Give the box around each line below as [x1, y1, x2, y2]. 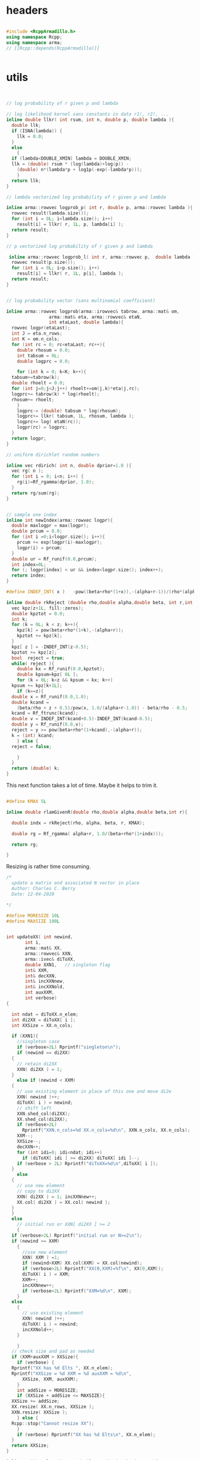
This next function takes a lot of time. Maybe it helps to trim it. [6, 782, 158, 789]
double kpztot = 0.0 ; [11, 611, 65, 617]
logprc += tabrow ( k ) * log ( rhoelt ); [11, 391, 100, 397]
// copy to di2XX [17, 1188, 60, 1194]
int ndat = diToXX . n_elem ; [11, 1011, 79, 1017]
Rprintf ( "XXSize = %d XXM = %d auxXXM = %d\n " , [11, 1371, 132, 1377]
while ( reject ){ [11, 661, 55, 667]
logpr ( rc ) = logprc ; [17, 424, 68, 431]
